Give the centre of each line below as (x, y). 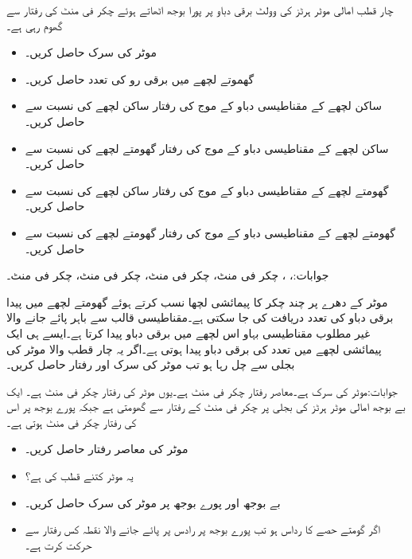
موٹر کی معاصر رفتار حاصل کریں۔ (107, 449)
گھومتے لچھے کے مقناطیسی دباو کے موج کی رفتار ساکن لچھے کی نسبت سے (207, 190)
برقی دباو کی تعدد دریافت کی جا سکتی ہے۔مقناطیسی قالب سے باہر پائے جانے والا (200, 317)
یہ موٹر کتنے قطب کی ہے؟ (79, 476)
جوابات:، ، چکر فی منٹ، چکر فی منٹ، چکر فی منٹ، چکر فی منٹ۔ (168, 275)
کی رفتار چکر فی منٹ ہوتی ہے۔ (72, 422)
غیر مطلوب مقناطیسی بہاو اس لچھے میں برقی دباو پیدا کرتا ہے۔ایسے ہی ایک (189, 332)
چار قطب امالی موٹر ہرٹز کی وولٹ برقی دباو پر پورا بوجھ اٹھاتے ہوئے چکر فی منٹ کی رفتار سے (200, 10)
